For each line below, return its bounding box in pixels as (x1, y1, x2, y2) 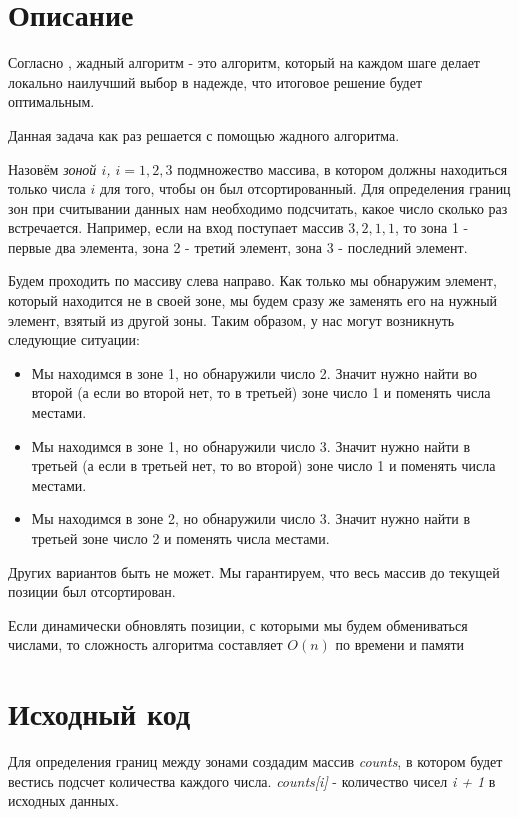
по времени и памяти (335, 634, 464, 655)
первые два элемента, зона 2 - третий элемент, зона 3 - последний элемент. (8, 236, 468, 257)
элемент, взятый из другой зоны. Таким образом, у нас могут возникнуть (8, 309, 455, 330)
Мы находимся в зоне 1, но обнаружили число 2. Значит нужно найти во (31, 362, 477, 383)
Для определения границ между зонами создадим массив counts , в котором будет (8, 751, 503, 772)
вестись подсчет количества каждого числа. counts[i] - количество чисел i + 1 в (8, 770, 496, 791)
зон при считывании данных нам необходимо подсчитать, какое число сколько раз (8, 197, 508, 218)
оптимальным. (8, 91, 95, 112)
